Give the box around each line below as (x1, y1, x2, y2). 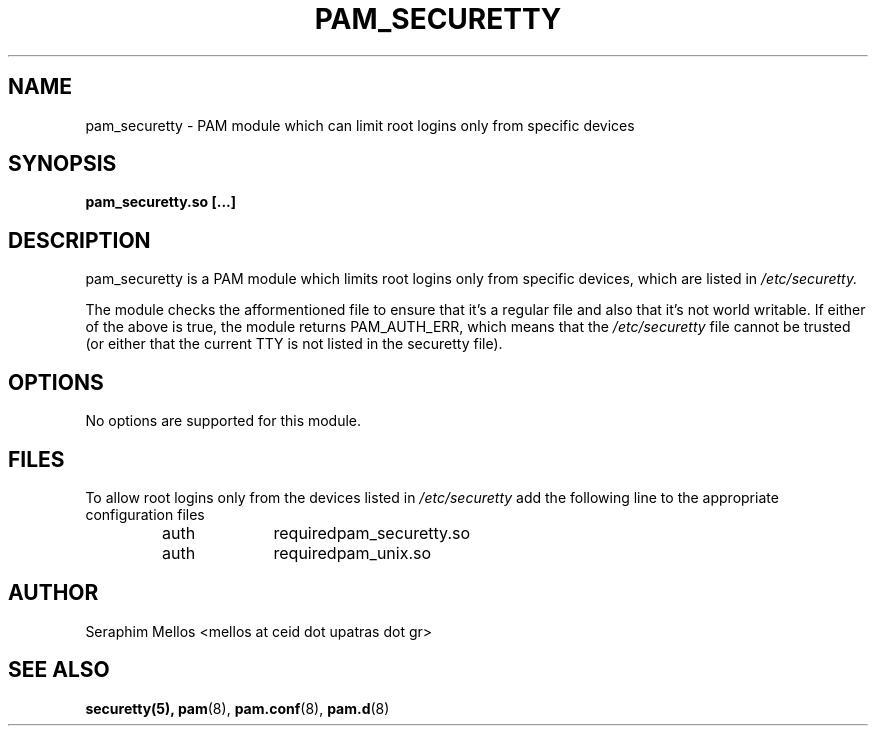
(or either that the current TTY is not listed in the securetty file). (85, 335, 503, 353)
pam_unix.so (336, 542, 432, 563)
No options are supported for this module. (85, 412, 362, 430)
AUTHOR (8, 580, 99, 606)
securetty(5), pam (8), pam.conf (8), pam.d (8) (85, 699, 390, 717)
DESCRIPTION (8, 227, 151, 253)
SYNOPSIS (8, 151, 117, 177)
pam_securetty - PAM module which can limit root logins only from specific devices (85, 116, 635, 134)
